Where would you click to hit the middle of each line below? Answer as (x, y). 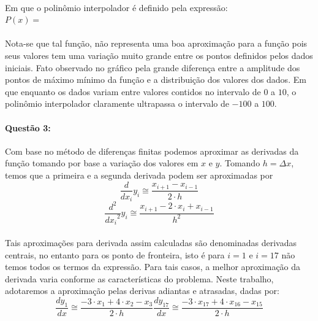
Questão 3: (28, 127)
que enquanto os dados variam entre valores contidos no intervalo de (133, 91)
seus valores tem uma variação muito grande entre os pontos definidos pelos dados (159, 55)
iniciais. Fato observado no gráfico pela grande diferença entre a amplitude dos (153, 67)
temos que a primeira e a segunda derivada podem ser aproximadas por (139, 175)
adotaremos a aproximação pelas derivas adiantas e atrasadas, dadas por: (142, 291)
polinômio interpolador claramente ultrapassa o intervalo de (117, 103)
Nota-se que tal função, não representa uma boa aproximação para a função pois (156, 43)
